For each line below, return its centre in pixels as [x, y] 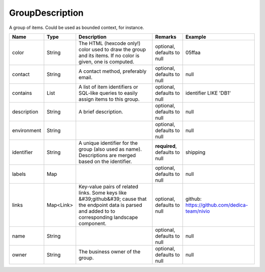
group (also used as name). [110, 149]
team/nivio [198, 211]
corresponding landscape [108, 217]
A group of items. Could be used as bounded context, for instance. [77, 27]
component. [93, 223]
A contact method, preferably [113, 71]
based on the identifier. [105, 161]
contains [22, 93]
